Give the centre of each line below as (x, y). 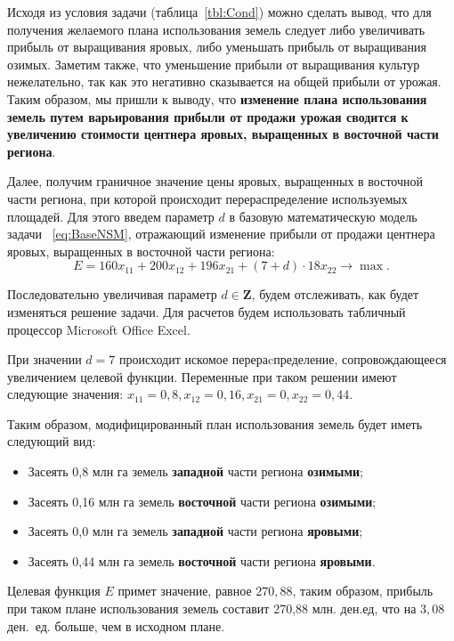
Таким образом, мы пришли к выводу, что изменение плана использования (217, 98)
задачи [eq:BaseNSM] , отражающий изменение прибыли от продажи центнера (221, 234)
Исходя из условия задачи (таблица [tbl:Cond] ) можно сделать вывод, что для (219, 12)
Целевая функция (54, 591)
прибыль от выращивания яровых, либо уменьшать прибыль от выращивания (217, 47)
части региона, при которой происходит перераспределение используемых (207, 198)
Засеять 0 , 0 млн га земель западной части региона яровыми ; (195, 531)
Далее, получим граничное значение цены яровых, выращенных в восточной (215, 181)
